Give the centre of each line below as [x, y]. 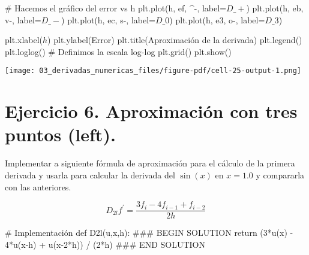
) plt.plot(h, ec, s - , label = [108, 19]
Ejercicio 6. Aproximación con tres [151, 111]
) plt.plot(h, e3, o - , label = [217, 19]
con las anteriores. [38, 186]
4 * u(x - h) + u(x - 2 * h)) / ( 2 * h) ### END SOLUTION [105, 244]
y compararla [280, 174]
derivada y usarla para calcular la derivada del [90, 174]
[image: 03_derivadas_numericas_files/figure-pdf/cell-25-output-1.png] [153, 71]
